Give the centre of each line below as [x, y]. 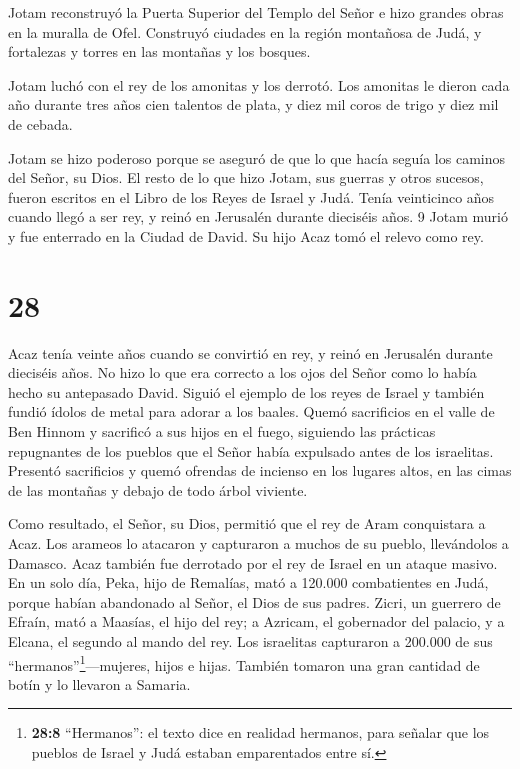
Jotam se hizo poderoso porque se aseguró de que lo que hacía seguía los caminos [257, 157]
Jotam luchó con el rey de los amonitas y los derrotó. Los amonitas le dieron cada [259, 84]
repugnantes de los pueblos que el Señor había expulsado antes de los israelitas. [251, 450]
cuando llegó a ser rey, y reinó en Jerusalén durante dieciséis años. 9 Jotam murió [258, 216]
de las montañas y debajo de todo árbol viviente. [158, 489]
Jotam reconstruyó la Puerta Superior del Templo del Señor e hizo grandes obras [256, 12]
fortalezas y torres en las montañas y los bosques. [159, 51]
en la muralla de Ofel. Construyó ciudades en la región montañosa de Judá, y [245, 31]
